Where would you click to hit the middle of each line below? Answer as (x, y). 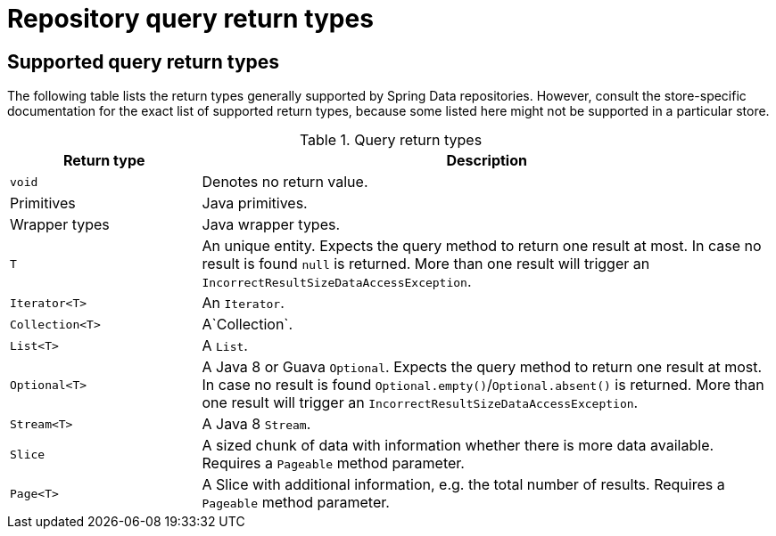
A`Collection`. (248, 325)
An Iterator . (243, 303)
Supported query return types (144, 61)
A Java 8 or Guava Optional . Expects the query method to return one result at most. (482, 367)
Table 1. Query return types (391, 140)
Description (487, 161)
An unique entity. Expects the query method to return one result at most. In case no (482, 246)
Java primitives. (255, 203)
